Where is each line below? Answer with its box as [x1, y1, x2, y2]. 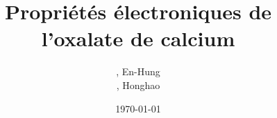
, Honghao [116, 77, 160, 92]
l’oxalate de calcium [41, 24, 235, 52]
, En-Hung [116, 64, 160, 79]
